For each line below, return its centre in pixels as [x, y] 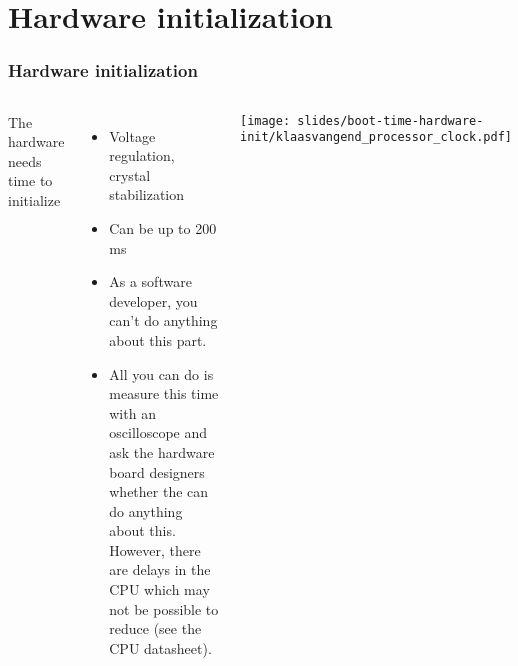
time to [30, 180]
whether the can [159, 491]
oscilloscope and [158, 432]
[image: [265, 120]
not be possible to [164, 608]
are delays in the [160, 569]
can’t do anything [163, 320]
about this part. [158, 339]
